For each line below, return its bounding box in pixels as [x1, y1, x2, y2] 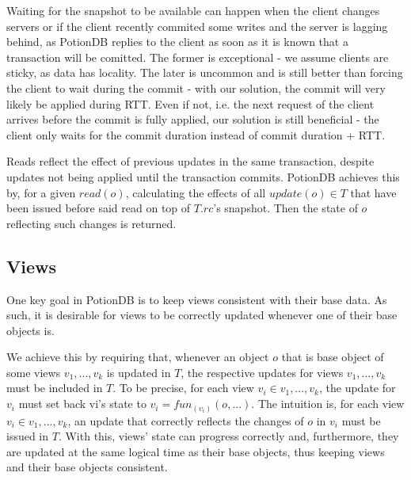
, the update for [319, 379, 396, 396]
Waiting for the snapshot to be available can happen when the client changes [6, 2, 380, 18]
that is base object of [281, 349, 384, 365]
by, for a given [6, 184, 76, 200]
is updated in [106, 364, 171, 380]
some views [6, 364, 61, 380]
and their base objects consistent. [6, 459, 168, 475]
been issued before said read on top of [6, 200, 191, 216]
